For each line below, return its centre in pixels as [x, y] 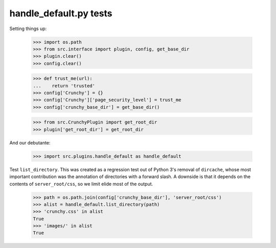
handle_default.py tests [61, 13]
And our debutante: [30, 142]
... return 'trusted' [64, 86]
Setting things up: [28, 29]
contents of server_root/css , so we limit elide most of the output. [81, 184]
